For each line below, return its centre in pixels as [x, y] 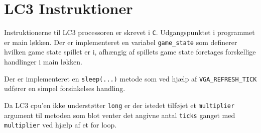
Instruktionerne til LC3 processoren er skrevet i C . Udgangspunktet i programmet [129, 32]
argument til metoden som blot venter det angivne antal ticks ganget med [120, 115]
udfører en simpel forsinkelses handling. [65, 88]
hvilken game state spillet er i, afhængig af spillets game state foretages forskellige [130, 52]
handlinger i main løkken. [43, 62]
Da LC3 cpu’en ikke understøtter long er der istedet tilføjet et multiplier [119, 105]
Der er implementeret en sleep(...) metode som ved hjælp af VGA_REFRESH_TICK [130, 78]
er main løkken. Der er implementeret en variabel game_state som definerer [121, 42]
